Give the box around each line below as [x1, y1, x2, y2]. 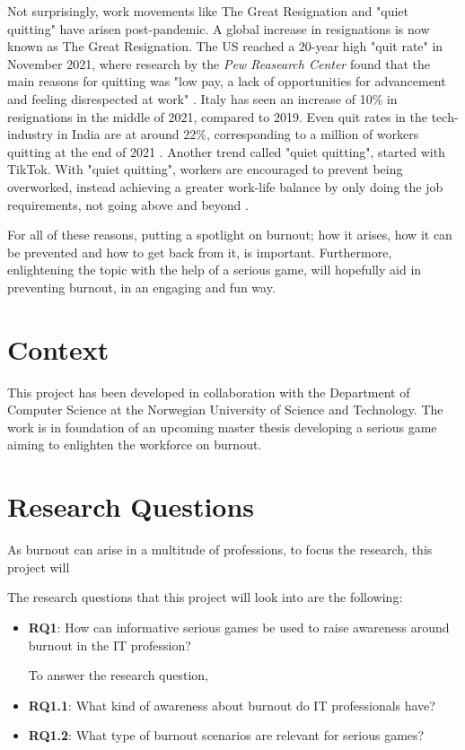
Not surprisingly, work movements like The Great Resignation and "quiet [7, 2, 408, 20]
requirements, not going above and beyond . [7, 195, 249, 214]
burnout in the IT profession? [28, 635, 191, 654]
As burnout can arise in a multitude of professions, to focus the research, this [7, 540, 433, 559]
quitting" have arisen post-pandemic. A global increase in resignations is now [7, 19, 430, 38]
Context [7, 330, 110, 367]
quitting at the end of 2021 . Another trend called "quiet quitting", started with [7, 142, 445, 161]
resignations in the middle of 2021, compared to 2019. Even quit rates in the [7, 107, 427, 126]
